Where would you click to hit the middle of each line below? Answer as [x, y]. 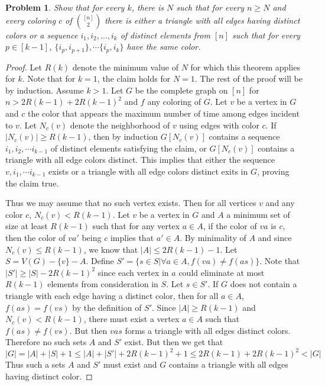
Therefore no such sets [46, 342]
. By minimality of [213, 237]
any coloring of [174, 102]
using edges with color [219, 125]
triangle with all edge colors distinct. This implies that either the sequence [140, 160]
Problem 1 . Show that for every [65, 7]
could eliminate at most [222, 272]
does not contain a [264, 284]
